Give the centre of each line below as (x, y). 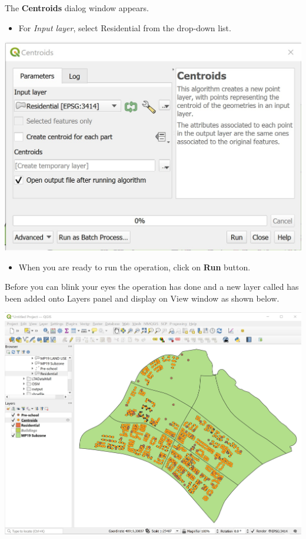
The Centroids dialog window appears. (77, 8)
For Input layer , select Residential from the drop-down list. (125, 27)
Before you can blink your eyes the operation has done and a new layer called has (152, 287)
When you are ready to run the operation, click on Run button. (134, 267)
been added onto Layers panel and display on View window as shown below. (142, 298)
